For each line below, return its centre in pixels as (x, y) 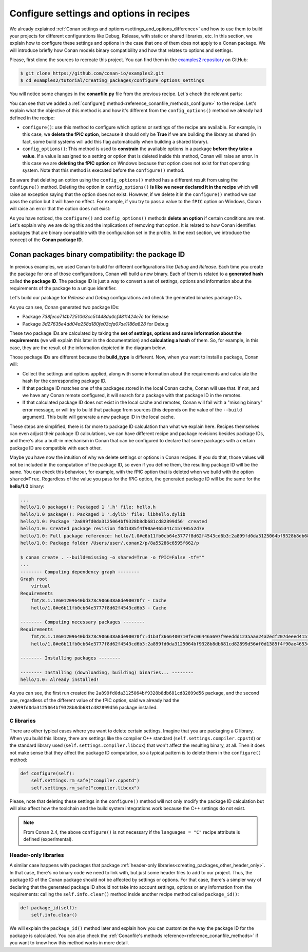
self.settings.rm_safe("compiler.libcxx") (85, 788)
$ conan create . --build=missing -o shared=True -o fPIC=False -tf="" (112, 557)
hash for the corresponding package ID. (64, 381)
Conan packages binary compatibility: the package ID (97, 254)
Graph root (34, 579)
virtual (41, 586)
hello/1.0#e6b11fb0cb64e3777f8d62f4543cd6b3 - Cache (99, 608)
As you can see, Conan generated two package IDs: (64, 307)
